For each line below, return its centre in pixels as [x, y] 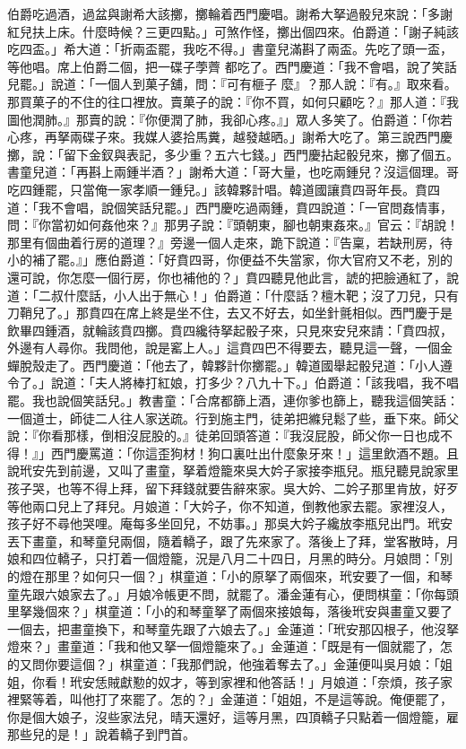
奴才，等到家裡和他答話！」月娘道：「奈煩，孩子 [298, 681]
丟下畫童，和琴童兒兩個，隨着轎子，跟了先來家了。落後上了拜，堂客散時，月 [233, 540]
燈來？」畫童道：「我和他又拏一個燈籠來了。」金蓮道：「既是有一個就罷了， [224, 646]
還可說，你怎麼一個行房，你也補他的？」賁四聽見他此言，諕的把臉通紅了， [227, 277]
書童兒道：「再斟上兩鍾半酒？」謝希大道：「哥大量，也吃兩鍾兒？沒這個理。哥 [233, 172]
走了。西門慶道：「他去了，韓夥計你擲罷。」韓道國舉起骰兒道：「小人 [242, 365]
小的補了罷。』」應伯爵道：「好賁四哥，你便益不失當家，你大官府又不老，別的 [230, 260]
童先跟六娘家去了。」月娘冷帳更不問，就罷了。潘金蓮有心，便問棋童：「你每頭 [233, 593]
